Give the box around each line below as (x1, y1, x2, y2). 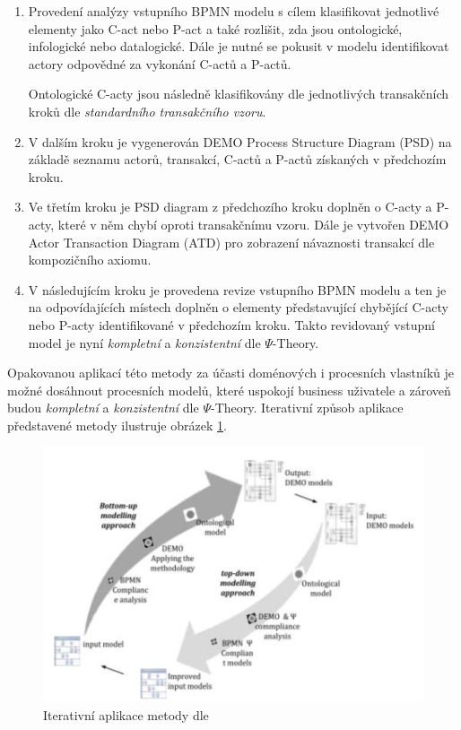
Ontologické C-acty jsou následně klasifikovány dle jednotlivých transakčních (28, 84, 448, 103)
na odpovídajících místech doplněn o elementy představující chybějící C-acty (28, 298, 448, 317)
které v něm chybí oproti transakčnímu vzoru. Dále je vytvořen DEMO (57, 214, 449, 233)
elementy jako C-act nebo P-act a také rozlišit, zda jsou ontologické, (28, 19, 403, 38)
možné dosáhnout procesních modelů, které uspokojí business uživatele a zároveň (7, 380, 451, 399)
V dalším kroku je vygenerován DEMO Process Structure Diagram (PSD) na (28, 132, 452, 151)
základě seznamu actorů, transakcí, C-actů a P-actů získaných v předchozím (28, 150, 447, 169)
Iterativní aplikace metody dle (43, 706, 209, 725)
